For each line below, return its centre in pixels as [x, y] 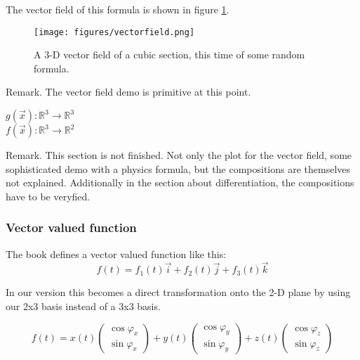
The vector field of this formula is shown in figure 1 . [118, 9]
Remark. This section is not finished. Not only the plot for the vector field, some [179, 155]
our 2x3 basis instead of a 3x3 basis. [83, 306]
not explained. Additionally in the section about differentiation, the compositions [180, 182]
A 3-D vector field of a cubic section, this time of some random [169, 54]
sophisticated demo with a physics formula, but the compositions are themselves [178, 168]
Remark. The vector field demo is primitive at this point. [128, 92]
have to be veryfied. [48, 196]
